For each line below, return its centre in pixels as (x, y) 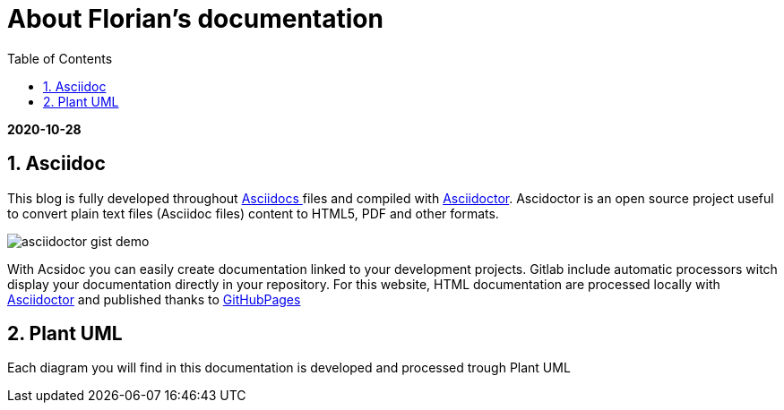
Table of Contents (60, 58)
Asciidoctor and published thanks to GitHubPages (154, 299)
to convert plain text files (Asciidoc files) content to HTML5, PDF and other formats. (253, 213)
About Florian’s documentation (195, 19)
